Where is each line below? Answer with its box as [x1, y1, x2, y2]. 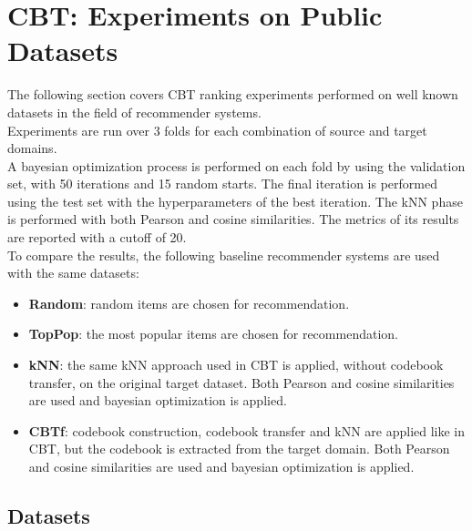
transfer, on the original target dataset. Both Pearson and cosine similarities [28, 373, 455, 392]
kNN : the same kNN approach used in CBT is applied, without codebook [28, 355, 444, 374]
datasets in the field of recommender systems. [7, 102, 262, 121]
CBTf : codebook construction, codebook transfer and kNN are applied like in [28, 421, 466, 440]
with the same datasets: [7, 263, 139, 282]
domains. [7, 138, 57, 158]
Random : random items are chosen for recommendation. [28, 293, 350, 312]
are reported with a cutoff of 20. [7, 228, 187, 247]
